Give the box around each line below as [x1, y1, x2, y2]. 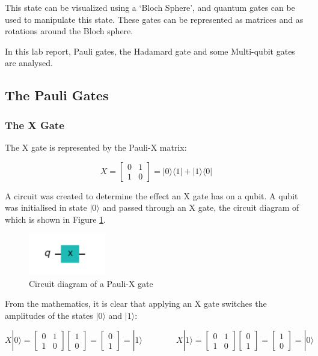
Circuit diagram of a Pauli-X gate [29, 277, 153, 289]
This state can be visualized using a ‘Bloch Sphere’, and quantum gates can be [5, 1, 295, 13]
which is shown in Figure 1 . [5, 213, 106, 225]
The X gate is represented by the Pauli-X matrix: [5, 140, 187, 153]
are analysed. [5, 56, 53, 69]
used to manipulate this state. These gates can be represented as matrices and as [5, 13, 304, 25]
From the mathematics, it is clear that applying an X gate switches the [5, 297, 267, 310]
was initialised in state [5, 201, 87, 214]
